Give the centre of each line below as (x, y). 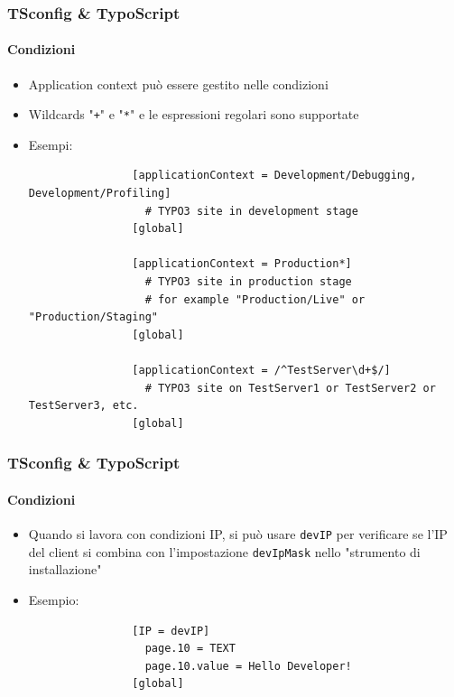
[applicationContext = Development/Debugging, (274, 176)
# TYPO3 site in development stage (251, 211)
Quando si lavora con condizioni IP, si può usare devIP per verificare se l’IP (238, 534)
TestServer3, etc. (83, 406)
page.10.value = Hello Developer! (248, 666)
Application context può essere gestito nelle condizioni (178, 84)
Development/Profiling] (100, 194)
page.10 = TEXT (190, 649)
